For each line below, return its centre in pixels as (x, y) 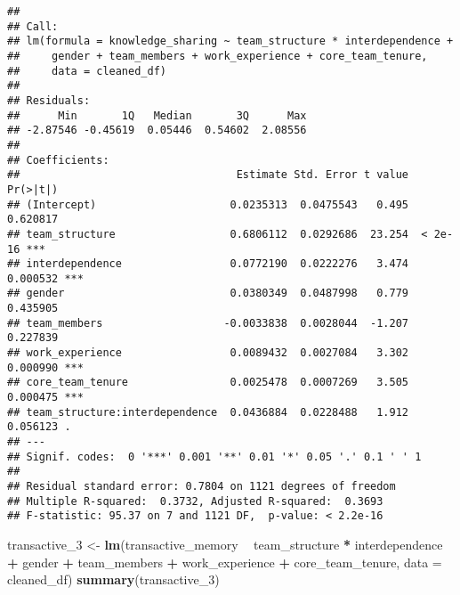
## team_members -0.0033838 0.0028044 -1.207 (208, 323)
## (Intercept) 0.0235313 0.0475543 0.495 (208, 204)
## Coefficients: (58, 160)
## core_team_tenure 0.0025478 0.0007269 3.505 (208, 383)
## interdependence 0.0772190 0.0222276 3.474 (208, 264)
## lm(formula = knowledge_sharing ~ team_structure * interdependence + (230, 41)
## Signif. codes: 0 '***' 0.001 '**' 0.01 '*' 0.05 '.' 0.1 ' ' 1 (214, 456)
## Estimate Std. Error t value (208, 175)
